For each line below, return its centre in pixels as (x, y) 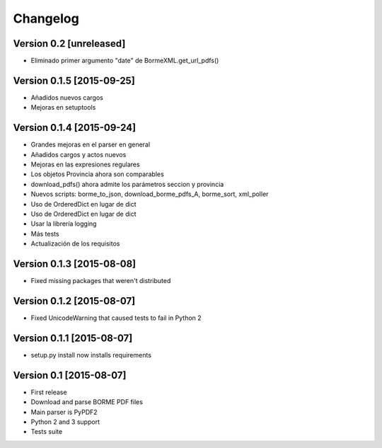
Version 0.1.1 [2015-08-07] (73, 338)
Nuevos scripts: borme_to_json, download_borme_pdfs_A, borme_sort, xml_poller (150, 194)
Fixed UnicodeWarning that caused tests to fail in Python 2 (116, 318)
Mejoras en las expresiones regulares (86, 165)
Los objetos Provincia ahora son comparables (97, 174)
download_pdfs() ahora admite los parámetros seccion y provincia (127, 184)
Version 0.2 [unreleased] (69, 44)
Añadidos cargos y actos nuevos (79, 154)
